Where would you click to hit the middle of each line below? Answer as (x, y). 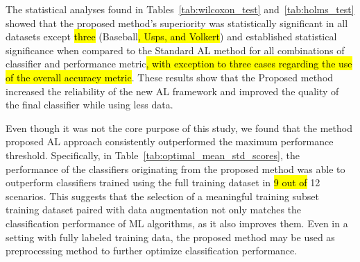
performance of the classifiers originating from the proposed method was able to (175, 169)
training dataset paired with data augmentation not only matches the (154, 210)
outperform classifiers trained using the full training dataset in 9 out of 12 (163, 182)
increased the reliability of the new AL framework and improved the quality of (172, 91)
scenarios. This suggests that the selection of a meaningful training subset (162, 196)
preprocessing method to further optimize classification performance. (152, 251)
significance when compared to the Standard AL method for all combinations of (175, 50)
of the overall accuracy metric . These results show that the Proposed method (170, 77)
